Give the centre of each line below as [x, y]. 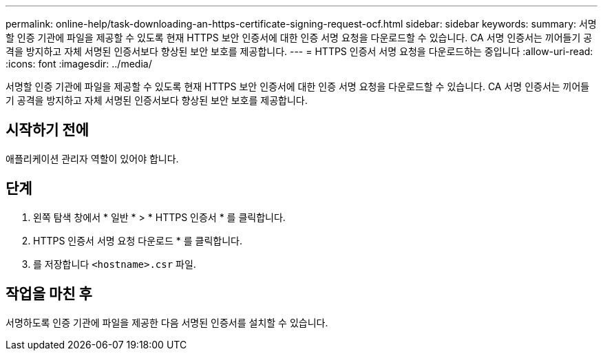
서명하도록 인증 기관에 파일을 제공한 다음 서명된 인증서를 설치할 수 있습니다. [167, 322]
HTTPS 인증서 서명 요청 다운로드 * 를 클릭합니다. [138, 240]
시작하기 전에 [47, 130]
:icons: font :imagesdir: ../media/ [79, 64]
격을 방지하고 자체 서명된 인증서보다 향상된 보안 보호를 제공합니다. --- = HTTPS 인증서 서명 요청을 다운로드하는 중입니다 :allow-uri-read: [299, 51]
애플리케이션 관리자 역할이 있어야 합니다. [92, 158]
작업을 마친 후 [49, 294]
